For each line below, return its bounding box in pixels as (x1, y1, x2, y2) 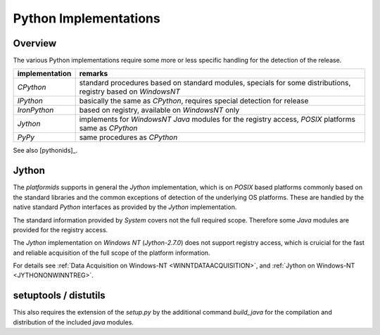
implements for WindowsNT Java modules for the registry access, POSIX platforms (79, 115, 355, 125)
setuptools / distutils (13, 289, 106, 302)
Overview (13, 37, 57, 49)
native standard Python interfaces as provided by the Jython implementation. (13, 203, 237, 211)
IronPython (17, 106, 54, 115)
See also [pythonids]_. (13, 146, 78, 155)
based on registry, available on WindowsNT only (79, 106, 240, 115)
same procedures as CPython (79, 132, 178, 142)
